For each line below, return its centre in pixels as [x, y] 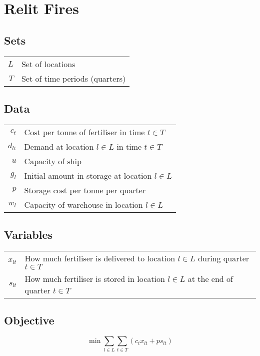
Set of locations [48, 64]
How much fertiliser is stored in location [95, 278]
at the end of [210, 278]
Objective [29, 320]
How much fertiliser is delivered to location [100, 258]
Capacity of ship [53, 161]
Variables [28, 235]
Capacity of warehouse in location [83, 204]
